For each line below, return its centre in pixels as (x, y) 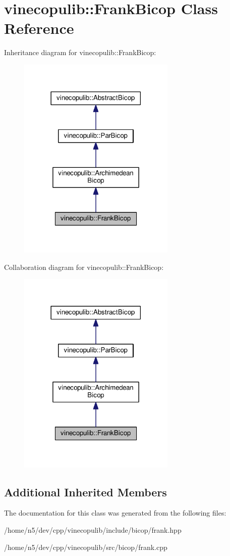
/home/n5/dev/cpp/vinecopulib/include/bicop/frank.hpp (93, 529)
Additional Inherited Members (85, 492)
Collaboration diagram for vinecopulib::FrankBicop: (84, 267)
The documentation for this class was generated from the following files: (115, 513)
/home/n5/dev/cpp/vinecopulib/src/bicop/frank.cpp (86, 547)
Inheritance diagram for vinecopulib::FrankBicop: (80, 52)
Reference (39, 28)
